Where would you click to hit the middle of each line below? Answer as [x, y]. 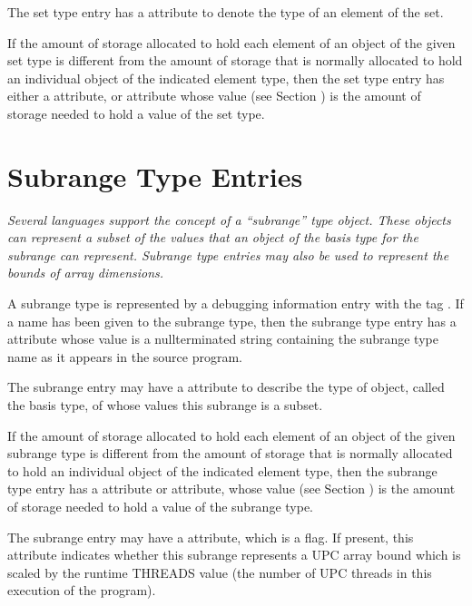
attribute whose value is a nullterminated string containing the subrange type [223, 339]
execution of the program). [82, 590]
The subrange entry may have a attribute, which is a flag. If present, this [211, 537]
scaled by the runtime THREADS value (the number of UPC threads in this [220, 572]
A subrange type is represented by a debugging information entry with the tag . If [236, 303]
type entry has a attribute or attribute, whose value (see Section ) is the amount [231, 489]
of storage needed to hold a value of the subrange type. [161, 506]
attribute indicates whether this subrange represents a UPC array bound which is [234, 555]
